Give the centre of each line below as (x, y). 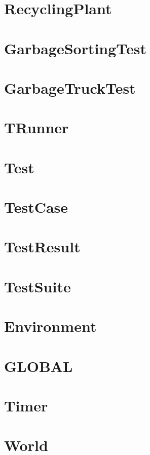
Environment (50, 326)
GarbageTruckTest (70, 87)
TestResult (42, 247)
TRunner (36, 127)
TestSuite (37, 286)
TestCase (36, 207)
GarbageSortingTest (76, 48)
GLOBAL (39, 366)
